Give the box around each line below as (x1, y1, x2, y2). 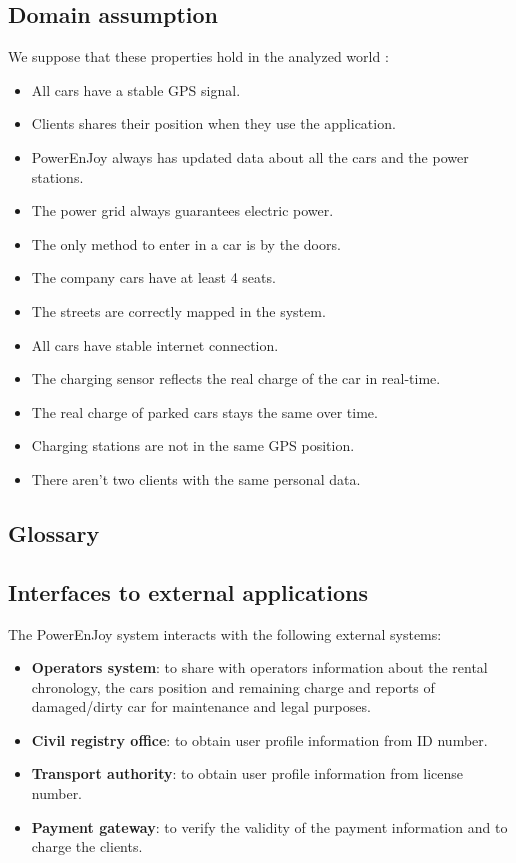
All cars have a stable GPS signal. (31, 79, 241, 100)
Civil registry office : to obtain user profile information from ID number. (31, 729, 488, 750)
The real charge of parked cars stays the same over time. (31, 401, 378, 422)
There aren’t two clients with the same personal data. (31, 468, 361, 489)
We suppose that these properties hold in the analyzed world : (8, 46, 389, 67)
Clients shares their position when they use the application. (31, 113, 396, 134)
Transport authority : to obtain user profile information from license (31, 763, 464, 784)
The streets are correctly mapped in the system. (31, 300, 326, 321)
